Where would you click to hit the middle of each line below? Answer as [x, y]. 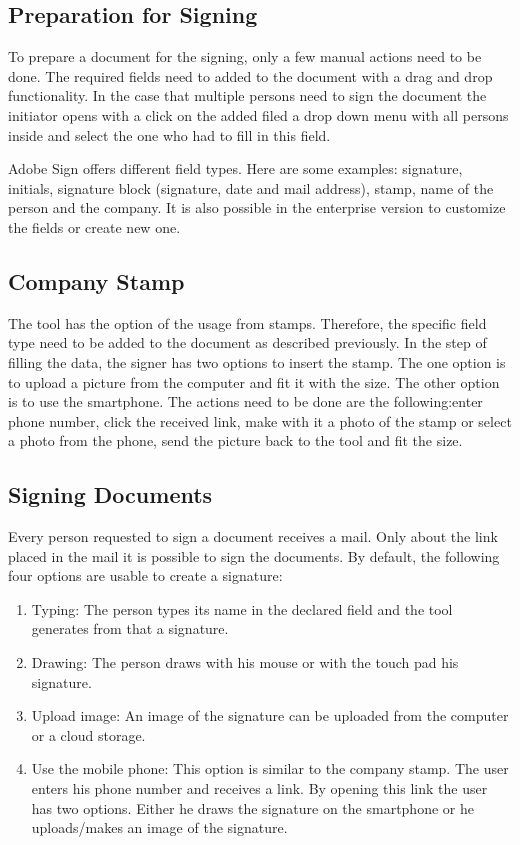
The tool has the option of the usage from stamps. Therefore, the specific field [247, 322]
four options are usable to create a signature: [145, 575]
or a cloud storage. [88, 734]
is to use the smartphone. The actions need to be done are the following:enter [245, 401]
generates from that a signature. [130, 628]
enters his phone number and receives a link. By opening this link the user [259, 788]
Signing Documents [110, 494]
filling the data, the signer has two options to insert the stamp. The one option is [257, 361]
